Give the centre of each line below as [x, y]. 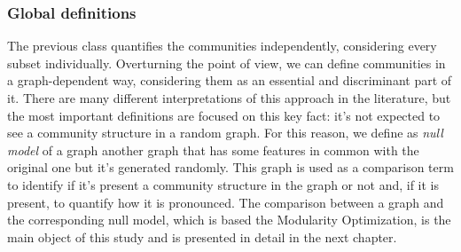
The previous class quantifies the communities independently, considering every [222, 46]
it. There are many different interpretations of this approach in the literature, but [229, 98]
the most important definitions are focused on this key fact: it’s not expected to [224, 115]
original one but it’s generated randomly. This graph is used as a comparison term [230, 167]
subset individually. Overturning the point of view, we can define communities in [227, 63]
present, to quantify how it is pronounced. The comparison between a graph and [226, 202]
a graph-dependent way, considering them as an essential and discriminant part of [230, 80]
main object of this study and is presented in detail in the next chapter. [202, 236]
